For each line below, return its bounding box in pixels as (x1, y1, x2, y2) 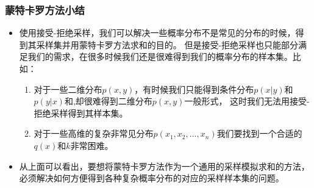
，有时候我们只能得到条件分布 (134, 82, 254, 95)
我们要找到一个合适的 (216, 127, 302, 140)
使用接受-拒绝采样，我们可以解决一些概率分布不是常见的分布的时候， (19, 26, 296, 39)
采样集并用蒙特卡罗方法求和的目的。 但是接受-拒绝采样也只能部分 (36, 38, 299, 51)
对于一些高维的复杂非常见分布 (34, 127, 154, 140)
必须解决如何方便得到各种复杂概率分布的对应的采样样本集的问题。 (19, 172, 284, 184)
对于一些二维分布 (34, 82, 102, 95)
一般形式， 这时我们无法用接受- (184, 95, 310, 107)
